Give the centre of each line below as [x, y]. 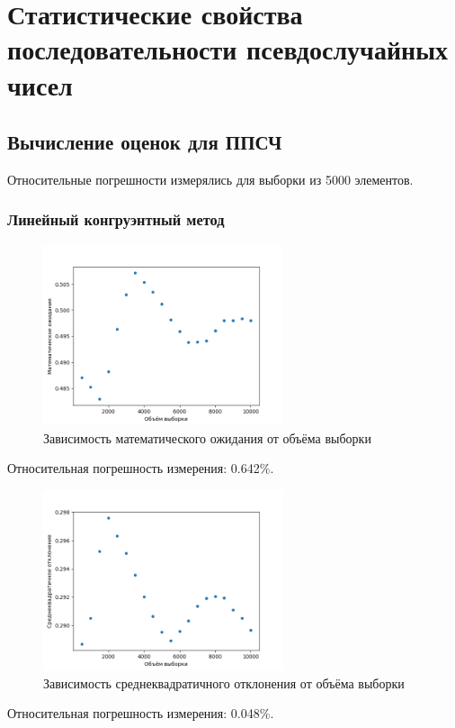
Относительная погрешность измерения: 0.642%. [141, 468]
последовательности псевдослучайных [228, 49]
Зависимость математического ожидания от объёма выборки [207, 437]
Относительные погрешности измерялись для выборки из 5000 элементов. [210, 179]
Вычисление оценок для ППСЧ [145, 142]
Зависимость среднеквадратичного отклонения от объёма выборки [224, 682]
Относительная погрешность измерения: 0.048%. [141, 713]
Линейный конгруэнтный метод [116, 219]
